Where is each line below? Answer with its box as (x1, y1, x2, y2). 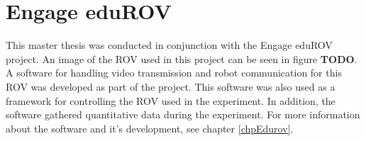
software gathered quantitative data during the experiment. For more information (6, 107, 360, 122)
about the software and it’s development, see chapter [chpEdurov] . (6, 120, 294, 135)
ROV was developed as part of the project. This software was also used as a (6, 79, 335, 94)
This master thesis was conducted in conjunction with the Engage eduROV (6, 38, 333, 52)
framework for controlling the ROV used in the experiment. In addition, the (6, 93, 335, 108)
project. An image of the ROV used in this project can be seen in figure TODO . (6, 51, 357, 66)
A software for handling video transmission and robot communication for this (6, 65, 342, 80)
